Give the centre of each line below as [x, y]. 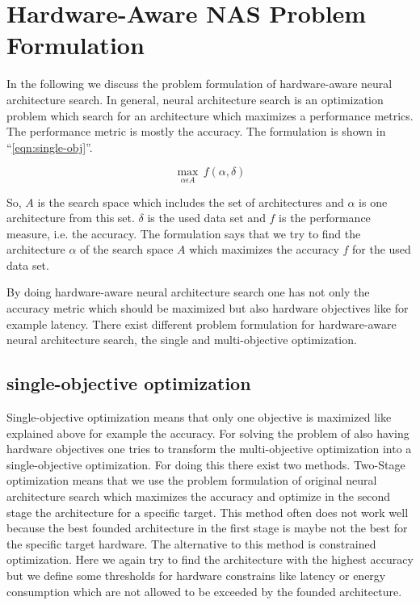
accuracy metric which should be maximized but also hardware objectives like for [208, 308]
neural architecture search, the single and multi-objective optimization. [182, 340]
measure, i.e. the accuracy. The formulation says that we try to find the [184, 233]
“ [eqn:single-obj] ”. [50, 147]
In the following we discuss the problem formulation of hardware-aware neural [199, 84]
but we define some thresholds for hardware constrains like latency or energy [196, 575]
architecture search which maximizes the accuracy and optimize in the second [199, 496]
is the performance [325, 218]
